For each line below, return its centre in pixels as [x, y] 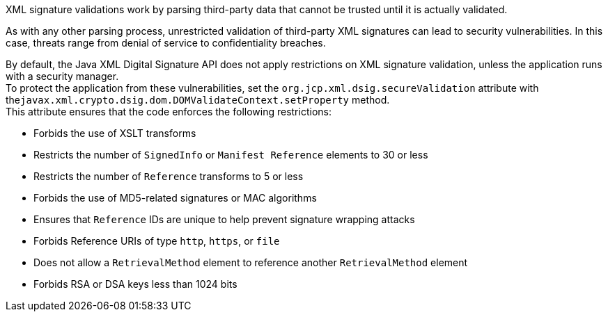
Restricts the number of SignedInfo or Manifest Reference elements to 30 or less [231, 155]
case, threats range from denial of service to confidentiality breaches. [166, 43]
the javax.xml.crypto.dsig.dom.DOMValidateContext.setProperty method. [198, 100]
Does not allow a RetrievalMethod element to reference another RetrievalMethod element [251, 262]
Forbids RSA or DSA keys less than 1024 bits [135, 284]
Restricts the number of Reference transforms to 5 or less [169, 176]
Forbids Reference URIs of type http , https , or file [157, 241]
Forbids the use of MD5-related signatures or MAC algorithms [175, 198]
